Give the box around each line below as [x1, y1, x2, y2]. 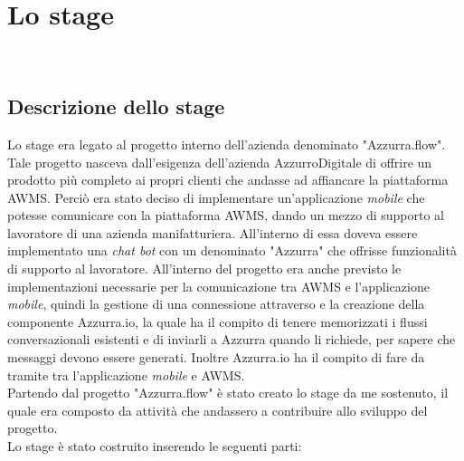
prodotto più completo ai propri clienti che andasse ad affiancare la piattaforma [7, 170, 449, 189]
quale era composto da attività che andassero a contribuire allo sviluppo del [7, 400, 428, 419]
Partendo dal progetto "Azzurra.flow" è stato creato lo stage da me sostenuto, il [7, 383, 449, 402]
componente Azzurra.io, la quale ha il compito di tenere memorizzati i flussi [7, 312, 428, 331]
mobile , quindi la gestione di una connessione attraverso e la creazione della [7, 294, 425, 313]
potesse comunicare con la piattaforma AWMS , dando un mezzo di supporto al [7, 206, 444, 225]
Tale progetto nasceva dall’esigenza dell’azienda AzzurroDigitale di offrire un [7, 152, 432, 171]
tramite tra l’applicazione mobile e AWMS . [7, 365, 245, 384]
